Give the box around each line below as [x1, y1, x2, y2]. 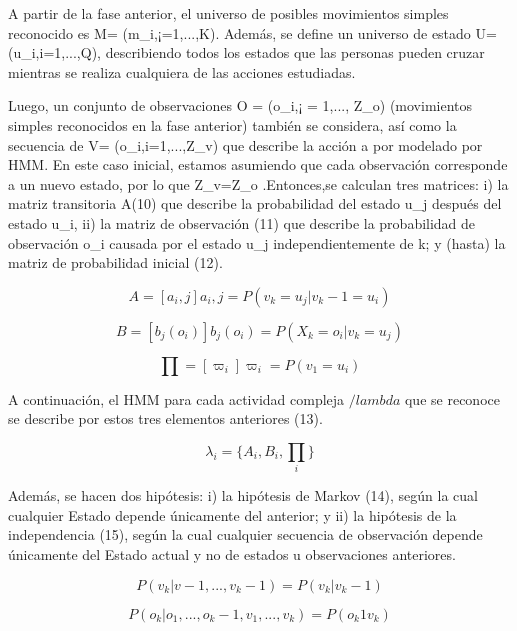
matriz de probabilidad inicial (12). [8, 252, 223, 273]
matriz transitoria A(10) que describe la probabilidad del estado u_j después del [8, 193, 502, 214]
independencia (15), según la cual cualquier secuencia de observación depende [8, 524, 483, 545]
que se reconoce [404, 388, 500, 409]
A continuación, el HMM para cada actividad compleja [8, 388, 345, 409]
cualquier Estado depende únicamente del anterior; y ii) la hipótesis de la [8, 504, 457, 525]
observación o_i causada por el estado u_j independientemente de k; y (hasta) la [8, 232, 506, 253]
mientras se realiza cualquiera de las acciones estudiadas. [8, 61, 356, 82]
